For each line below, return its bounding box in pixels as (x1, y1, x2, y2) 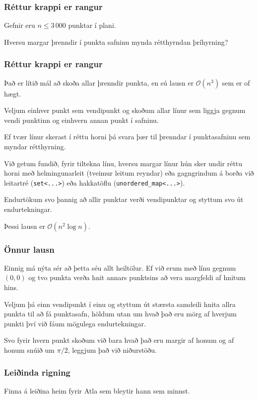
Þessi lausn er (4, 220, 45, 231)
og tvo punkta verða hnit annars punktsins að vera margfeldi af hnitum (28, 272, 246, 283)
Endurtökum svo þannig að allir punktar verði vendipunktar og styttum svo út (4, 194, 244, 204)
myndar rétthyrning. (4, 141, 66, 151)
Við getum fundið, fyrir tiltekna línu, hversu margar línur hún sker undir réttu (4, 158, 243, 168)
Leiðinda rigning (4, 366, 71, 378)
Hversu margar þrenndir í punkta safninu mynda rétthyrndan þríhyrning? (4, 36, 228, 47)
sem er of (222, 77, 250, 88)
